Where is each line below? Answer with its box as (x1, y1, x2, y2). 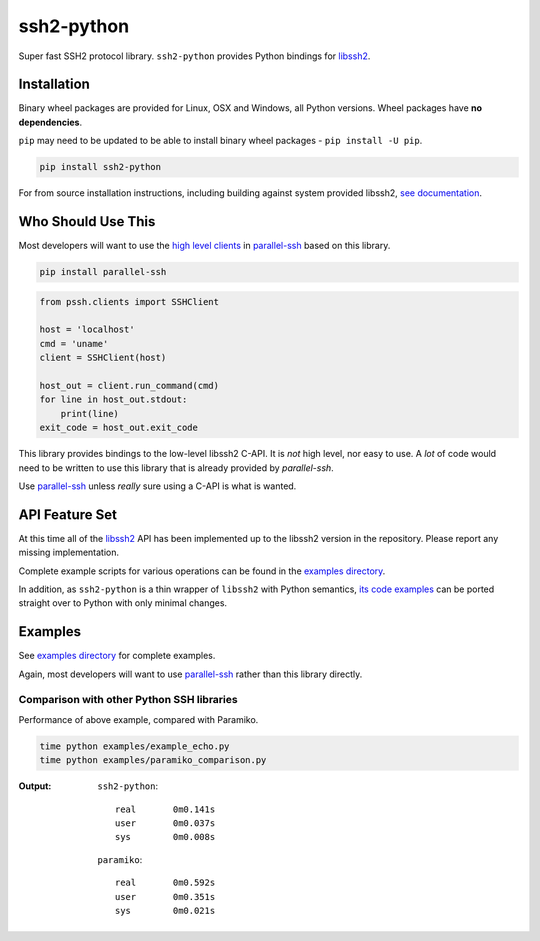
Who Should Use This (18, 213, 156, 230)
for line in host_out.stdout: (39, 394, 188, 405)
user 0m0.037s (115, 818, 216, 829)
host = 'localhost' (39, 324, 135, 335)
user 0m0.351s (115, 891, 216, 902)
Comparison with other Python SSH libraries (18, 693, 239, 707)
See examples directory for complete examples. (18, 650, 216, 662)
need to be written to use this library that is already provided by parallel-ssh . (18, 461, 334, 474)
